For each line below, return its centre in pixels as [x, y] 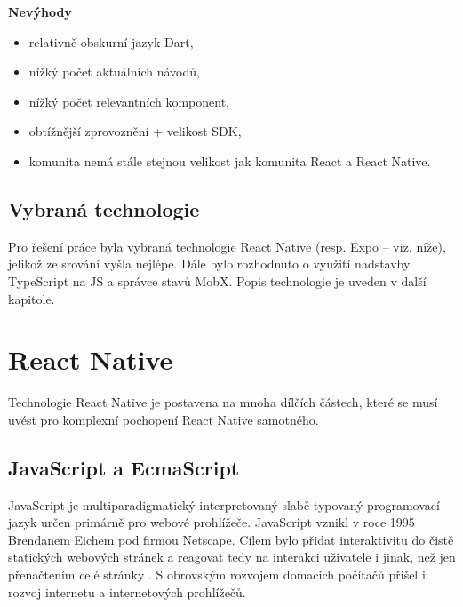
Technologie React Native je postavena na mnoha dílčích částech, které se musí [223, 402]
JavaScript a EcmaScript [124, 467]
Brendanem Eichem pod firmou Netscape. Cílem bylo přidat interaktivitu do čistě [231, 539]
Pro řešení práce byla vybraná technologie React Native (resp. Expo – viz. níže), [227, 246]
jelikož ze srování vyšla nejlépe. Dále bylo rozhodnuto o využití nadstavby [209, 264]
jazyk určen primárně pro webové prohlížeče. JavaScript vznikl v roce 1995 [212, 522]
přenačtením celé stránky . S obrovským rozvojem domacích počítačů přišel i [217, 575]
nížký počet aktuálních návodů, [114, 72]
